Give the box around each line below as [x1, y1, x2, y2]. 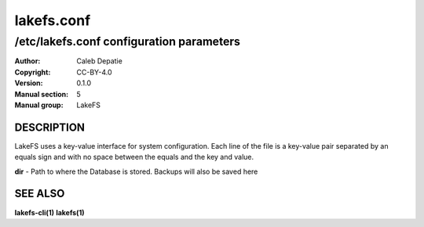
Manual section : [14, 89, 69, 99]
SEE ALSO [14, 187, 65, 200]
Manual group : [14, 100, 64, 110]
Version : [14, 78, 43, 88]
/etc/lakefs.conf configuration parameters [14, 34, 241, 49]
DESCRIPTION [14, 121, 86, 134]
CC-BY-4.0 [76, 67, 112, 77]
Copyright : [14, 67, 51, 77]
